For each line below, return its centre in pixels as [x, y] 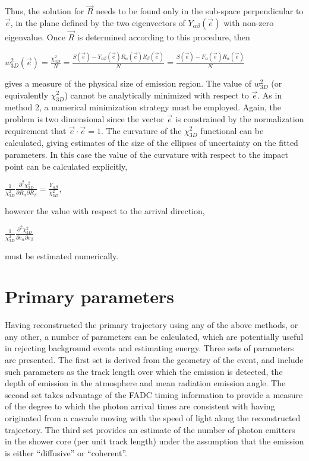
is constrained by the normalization [239, 118]
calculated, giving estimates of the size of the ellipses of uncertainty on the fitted [152, 143]
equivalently [27, 95]
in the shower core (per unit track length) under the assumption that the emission [154, 441]
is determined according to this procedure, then [163, 37]
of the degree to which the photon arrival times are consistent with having [140, 406]
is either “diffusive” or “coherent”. [66, 452]
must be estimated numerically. [62, 255]
